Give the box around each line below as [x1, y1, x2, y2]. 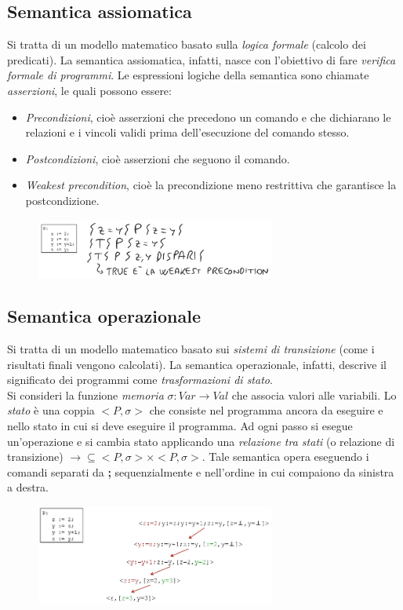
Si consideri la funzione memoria [7, 386, 164, 403]
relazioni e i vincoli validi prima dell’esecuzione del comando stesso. [25, 124, 350, 141]
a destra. [7, 479, 49, 495]
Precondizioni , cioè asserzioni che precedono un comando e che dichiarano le [25, 108, 391, 125]
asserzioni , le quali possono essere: [7, 82, 172, 98]
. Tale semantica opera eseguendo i [201, 448, 369, 465]
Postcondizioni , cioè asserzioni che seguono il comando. [25, 150, 290, 166]
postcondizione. [25, 192, 100, 208]
